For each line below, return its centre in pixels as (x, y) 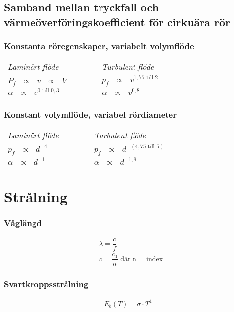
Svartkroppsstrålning (46, 284)
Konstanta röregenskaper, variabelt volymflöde (99, 46)
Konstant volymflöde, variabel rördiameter (90, 114)
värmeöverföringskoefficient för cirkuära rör (117, 21)
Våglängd (23, 223)
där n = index (142, 259)
